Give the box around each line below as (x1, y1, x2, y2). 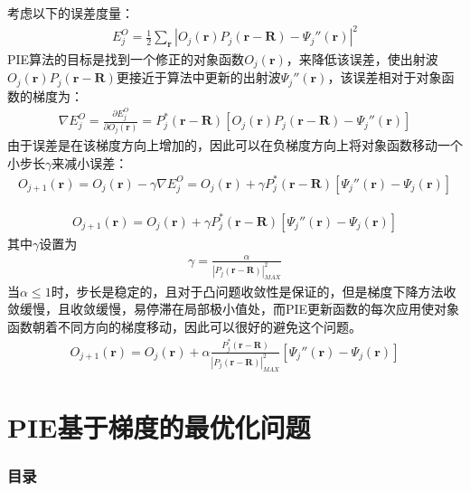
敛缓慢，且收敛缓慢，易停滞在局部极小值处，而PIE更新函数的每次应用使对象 (7, 299, 460, 318)
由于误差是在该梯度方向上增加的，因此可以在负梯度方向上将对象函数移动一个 (7, 136, 463, 155)
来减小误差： (52, 153, 128, 172)
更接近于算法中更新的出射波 (116, 68, 281, 87)
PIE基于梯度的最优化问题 (7, 408, 311, 445)
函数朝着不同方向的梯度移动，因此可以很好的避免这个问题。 (7, 316, 362, 335)
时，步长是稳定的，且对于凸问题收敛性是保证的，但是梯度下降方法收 (51, 281, 456, 300)
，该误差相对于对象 (327, 68, 442, 87)
